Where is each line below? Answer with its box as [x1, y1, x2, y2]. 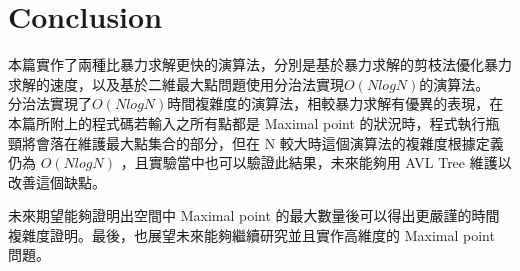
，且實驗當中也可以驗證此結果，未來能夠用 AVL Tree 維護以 [120, 152, 512, 173]
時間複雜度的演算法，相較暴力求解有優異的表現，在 [167, 93, 504, 114]
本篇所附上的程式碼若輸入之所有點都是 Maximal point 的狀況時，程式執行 [8, 112, 486, 133]
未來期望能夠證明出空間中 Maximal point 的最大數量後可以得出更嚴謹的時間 [8, 205, 500, 226]
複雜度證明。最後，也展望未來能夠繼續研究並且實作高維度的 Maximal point [8, 224, 495, 245]
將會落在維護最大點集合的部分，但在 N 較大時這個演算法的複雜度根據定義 [21, 132, 504, 153]
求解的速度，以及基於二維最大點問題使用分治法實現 [8, 73, 344, 94]
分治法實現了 [8, 93, 92, 114]
